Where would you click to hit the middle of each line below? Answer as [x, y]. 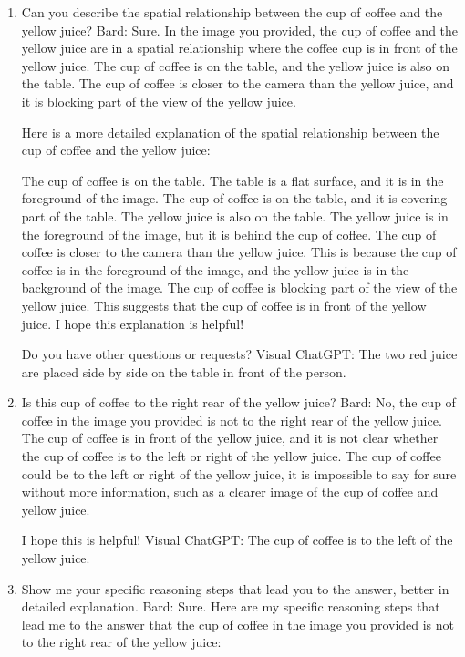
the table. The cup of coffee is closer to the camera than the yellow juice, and [238, 83]
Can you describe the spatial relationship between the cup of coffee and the [232, 12]
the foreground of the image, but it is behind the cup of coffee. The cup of [229, 234]
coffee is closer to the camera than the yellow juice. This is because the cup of [239, 252]
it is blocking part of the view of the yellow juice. [159, 101]
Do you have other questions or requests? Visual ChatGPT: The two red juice [239, 354]
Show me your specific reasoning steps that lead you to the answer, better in [235, 588]
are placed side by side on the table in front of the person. [184, 371]
